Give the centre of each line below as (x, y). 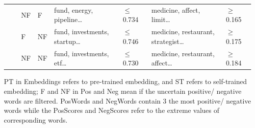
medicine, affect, (176, 10)
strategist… (168, 41)
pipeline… (68, 19)
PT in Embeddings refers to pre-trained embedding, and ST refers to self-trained (126, 81)
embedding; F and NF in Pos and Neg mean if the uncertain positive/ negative (123, 91)
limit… (161, 19)
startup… (67, 41)
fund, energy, (74, 10)
